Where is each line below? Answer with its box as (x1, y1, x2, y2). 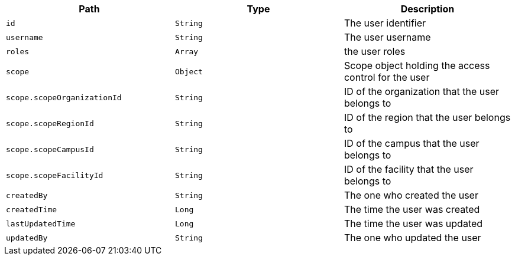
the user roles (344, 45, 406, 57)
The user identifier (344, 17, 426, 29)
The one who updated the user (344, 232, 481, 243)
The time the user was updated (344, 218, 483, 229)
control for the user (344, 71, 430, 83)
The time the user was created (344, 203, 480, 215)
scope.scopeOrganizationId (6, 93, 122, 102)
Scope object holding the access (344, 60, 490, 71)
